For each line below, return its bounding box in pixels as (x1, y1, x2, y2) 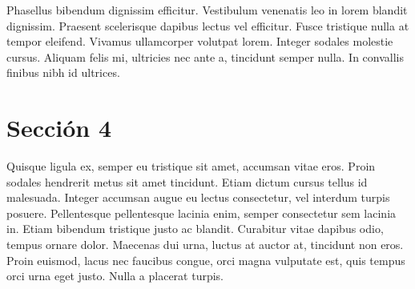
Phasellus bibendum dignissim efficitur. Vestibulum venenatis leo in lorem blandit (6, 2, 408, 18)
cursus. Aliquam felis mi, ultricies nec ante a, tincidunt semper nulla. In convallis (6, 48, 405, 65)
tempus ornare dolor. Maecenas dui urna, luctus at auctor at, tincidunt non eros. (6, 236, 404, 253)
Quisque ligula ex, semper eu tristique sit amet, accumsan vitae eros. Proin (6, 158, 376, 175)
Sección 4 (6, 111, 112, 144)
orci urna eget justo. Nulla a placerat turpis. (6, 267, 224, 284)
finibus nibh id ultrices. (6, 64, 120, 81)
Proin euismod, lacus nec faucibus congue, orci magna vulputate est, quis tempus (6, 251, 405, 268)
